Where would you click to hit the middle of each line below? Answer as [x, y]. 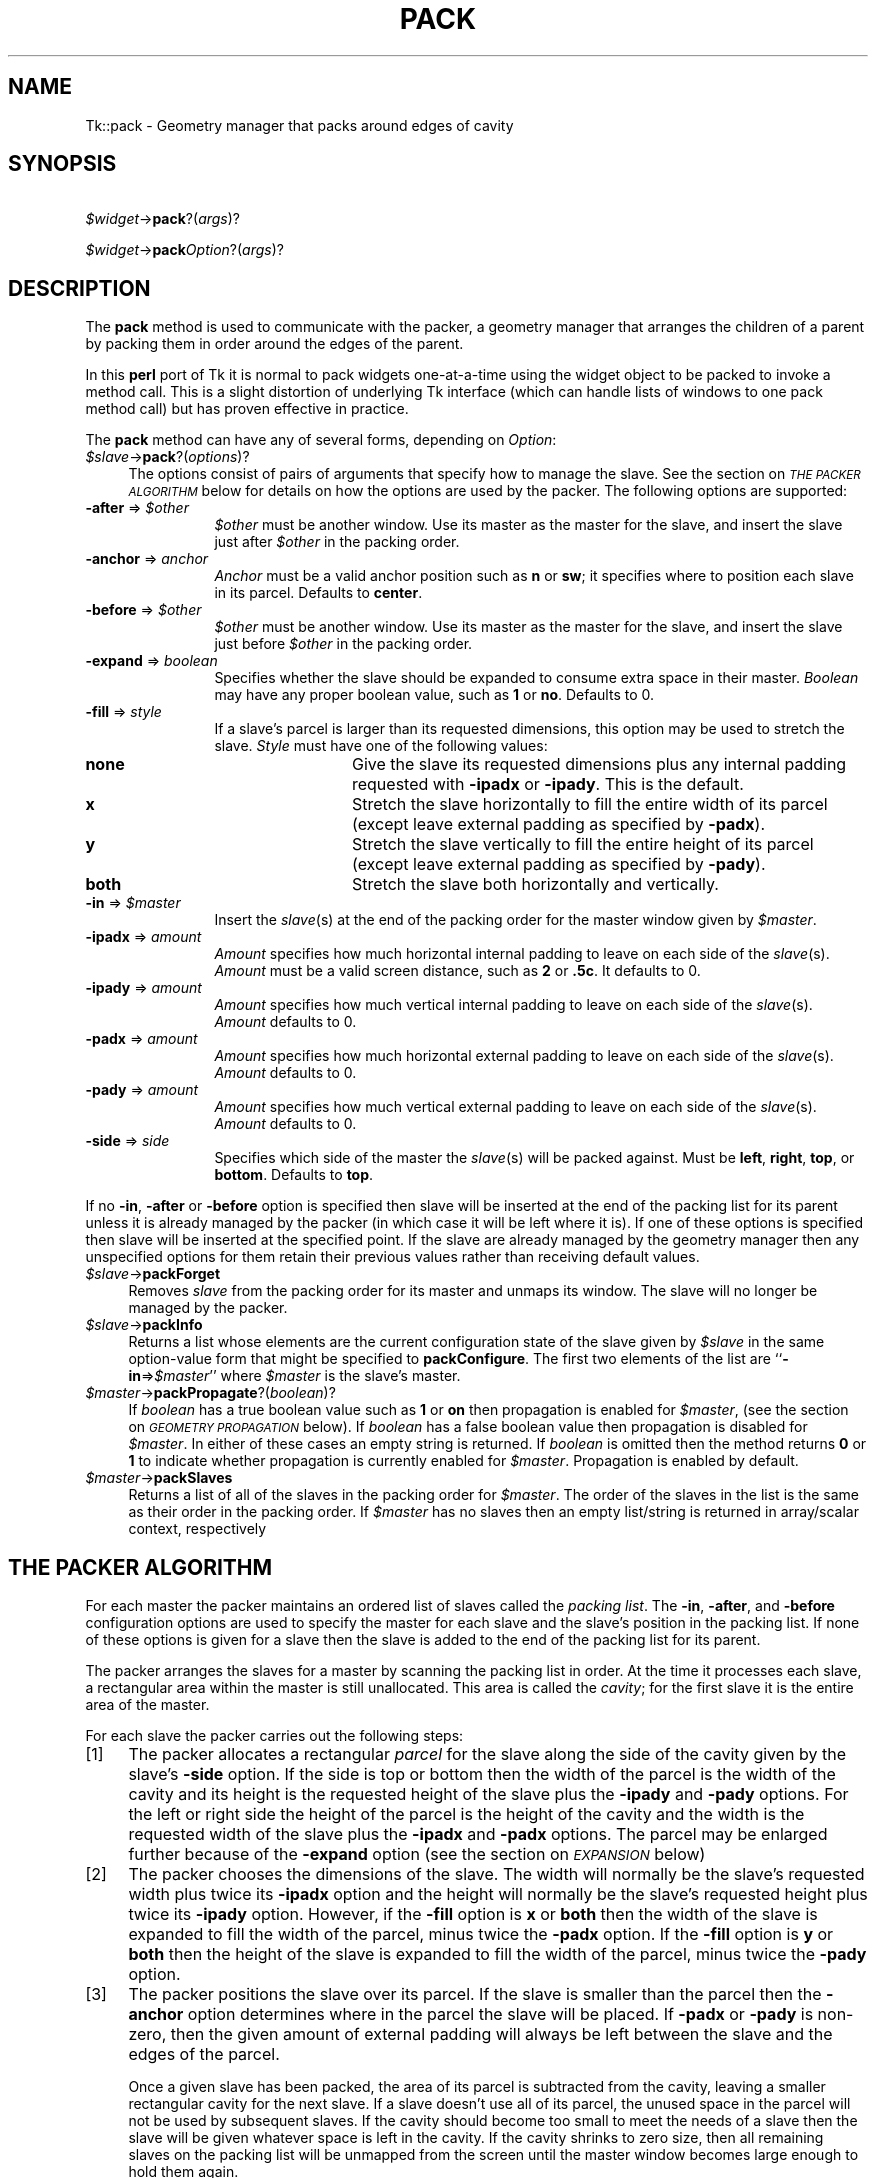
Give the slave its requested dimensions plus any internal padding [599, 764]
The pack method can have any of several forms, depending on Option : [321, 440]
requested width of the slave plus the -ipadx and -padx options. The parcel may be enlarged [478, 1834]
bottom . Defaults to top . [294, 1175]
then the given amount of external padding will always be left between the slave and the [501, 2034]
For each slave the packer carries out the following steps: [274, 1736]
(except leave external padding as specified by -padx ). [558, 824]
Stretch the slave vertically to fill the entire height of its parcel [582, 844]
